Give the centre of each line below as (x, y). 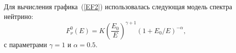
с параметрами (25, 44)
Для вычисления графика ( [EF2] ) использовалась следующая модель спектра (118, 6)
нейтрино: (19, 16)
